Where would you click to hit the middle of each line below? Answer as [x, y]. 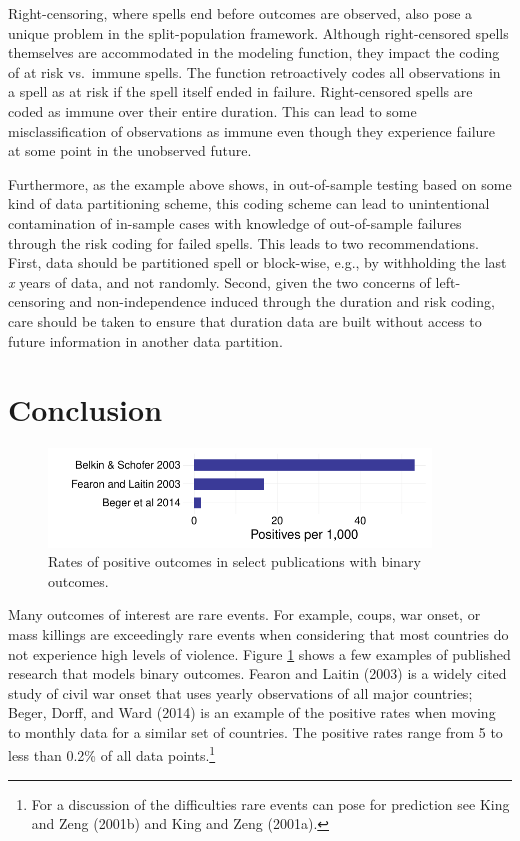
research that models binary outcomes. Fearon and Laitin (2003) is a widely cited [257, 673]
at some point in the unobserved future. [130, 150]
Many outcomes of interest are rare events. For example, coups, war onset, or [244, 614]
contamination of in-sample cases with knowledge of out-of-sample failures [235, 222]
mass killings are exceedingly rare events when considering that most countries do [258, 633]
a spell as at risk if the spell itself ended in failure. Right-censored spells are [240, 91]
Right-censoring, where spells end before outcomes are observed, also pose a [240, 13]
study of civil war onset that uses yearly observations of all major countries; [240, 692]
